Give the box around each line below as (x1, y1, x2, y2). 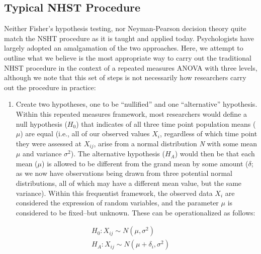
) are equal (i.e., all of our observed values (20, 128, 150, 139)
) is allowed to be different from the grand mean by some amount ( (42, 158, 248, 168)
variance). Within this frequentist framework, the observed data (16, 187, 213, 198)
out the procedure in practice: (4, 82, 96, 92)
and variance (22, 148, 62, 159)
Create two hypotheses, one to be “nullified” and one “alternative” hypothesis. (16, 99, 257, 109)
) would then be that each (175, 148, 255, 159)
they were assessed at (16, 138, 81, 148)
